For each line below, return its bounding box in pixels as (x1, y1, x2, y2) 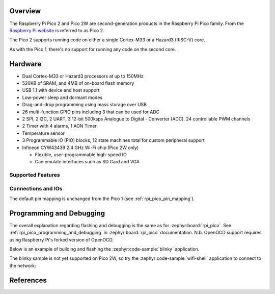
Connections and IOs (9, 185, 63, 192)
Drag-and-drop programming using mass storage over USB (22, 102, 147, 108)
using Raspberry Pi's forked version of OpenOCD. (9, 236, 114, 242)
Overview (9, 7, 41, 15)
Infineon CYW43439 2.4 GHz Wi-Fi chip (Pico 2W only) (22, 144, 139, 151)
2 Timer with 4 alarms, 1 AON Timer (22, 123, 97, 129)
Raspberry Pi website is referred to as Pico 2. (9, 27, 104, 33)
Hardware (9, 59, 42, 68)
